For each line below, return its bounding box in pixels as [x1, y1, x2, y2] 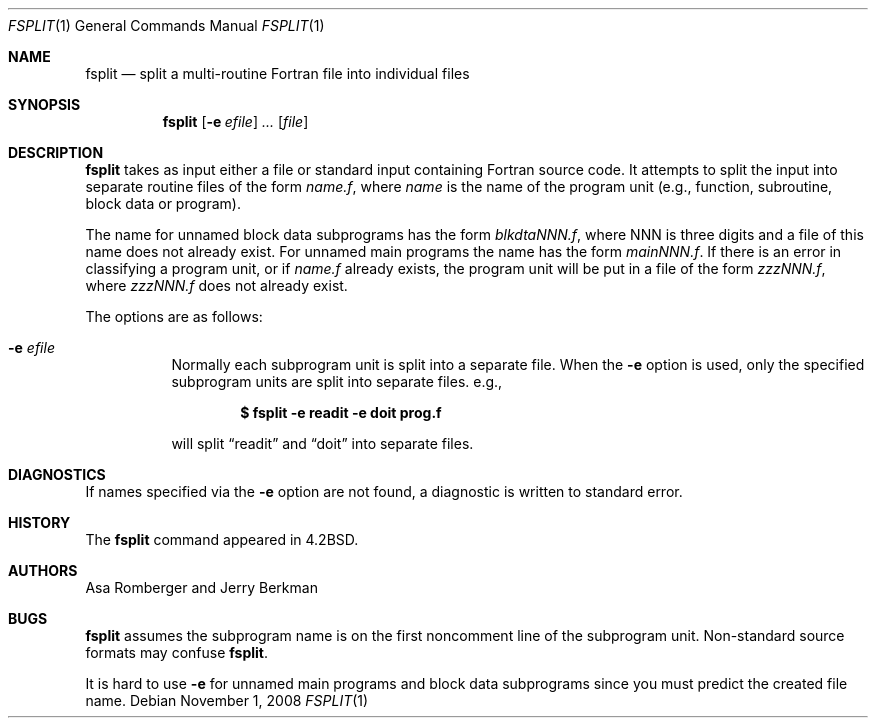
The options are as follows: [85, 308, 263, 325]
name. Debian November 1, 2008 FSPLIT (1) [85, 692, 369, 709]
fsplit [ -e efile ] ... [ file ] [162, 113, 309, 130]
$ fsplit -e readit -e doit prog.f [240, 404, 442, 421]
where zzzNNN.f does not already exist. [85, 277, 348, 294]
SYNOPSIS [8, 96, 81, 113]
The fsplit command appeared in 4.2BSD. [85, 531, 359, 548]
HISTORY [8, 514, 71, 531]
